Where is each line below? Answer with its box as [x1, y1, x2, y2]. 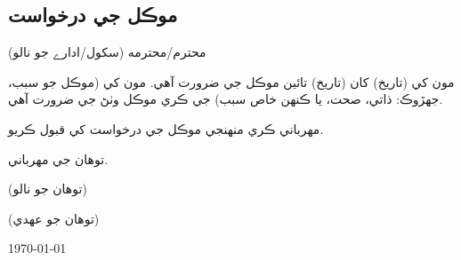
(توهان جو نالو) [8, 179, 87, 198]
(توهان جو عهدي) [8, 209, 100, 227]
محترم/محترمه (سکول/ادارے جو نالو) [8, 43, 206, 61]
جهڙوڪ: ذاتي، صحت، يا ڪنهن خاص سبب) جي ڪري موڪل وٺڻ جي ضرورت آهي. [8, 90, 443, 108]
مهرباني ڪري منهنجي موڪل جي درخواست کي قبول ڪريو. [8, 119, 324, 138]
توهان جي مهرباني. [8, 149, 109, 168]
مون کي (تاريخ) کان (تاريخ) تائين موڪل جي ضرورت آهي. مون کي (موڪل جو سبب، [8, 72, 455, 91]
